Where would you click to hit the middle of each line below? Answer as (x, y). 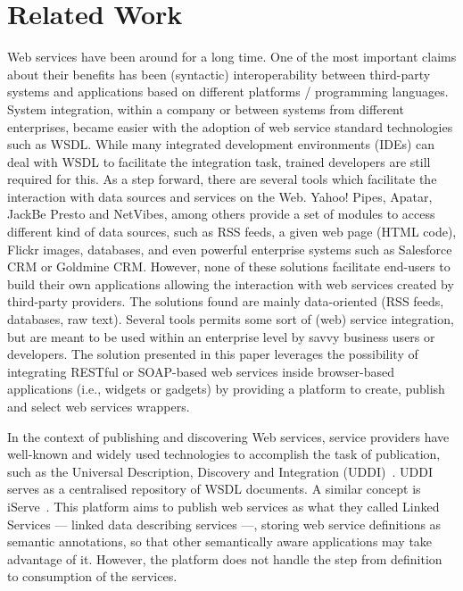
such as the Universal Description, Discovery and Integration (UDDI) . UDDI (220, 471)
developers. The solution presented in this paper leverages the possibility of (213, 354)
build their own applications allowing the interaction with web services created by (231, 283)
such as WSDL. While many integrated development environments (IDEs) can (221, 144)
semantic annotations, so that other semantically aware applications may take (220, 541)
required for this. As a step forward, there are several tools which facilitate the (222, 179)
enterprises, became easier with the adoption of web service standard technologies (230, 126)
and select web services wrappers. (99, 406)
